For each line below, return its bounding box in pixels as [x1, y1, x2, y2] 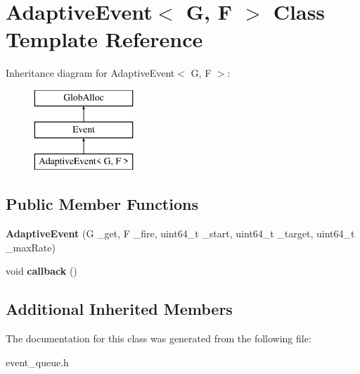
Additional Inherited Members [6, 298, 233, 320]
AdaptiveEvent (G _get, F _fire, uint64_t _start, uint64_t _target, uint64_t [6, 226, 355, 241]
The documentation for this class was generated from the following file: [6, 331, 311, 346]
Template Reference [6, 25, 203, 54]
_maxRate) [6, 239, 56, 254]
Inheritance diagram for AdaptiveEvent [6, 66, 175, 80]
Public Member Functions [6, 193, 198, 215]
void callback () [6, 263, 77, 278]
